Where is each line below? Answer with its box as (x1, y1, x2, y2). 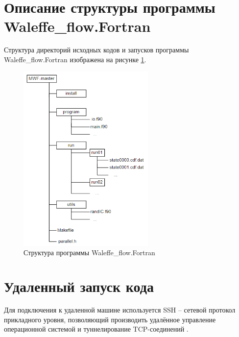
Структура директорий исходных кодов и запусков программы (4, 45, 189, 55)
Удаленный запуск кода (4, 276, 154, 296)
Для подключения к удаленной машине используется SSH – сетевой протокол (4, 305, 236, 315)
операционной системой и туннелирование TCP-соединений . (4, 324, 189, 334)
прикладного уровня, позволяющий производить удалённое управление (4, 314, 216, 324)
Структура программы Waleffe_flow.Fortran (24, 247, 155, 258)
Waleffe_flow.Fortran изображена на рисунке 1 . (4, 54, 146, 64)
